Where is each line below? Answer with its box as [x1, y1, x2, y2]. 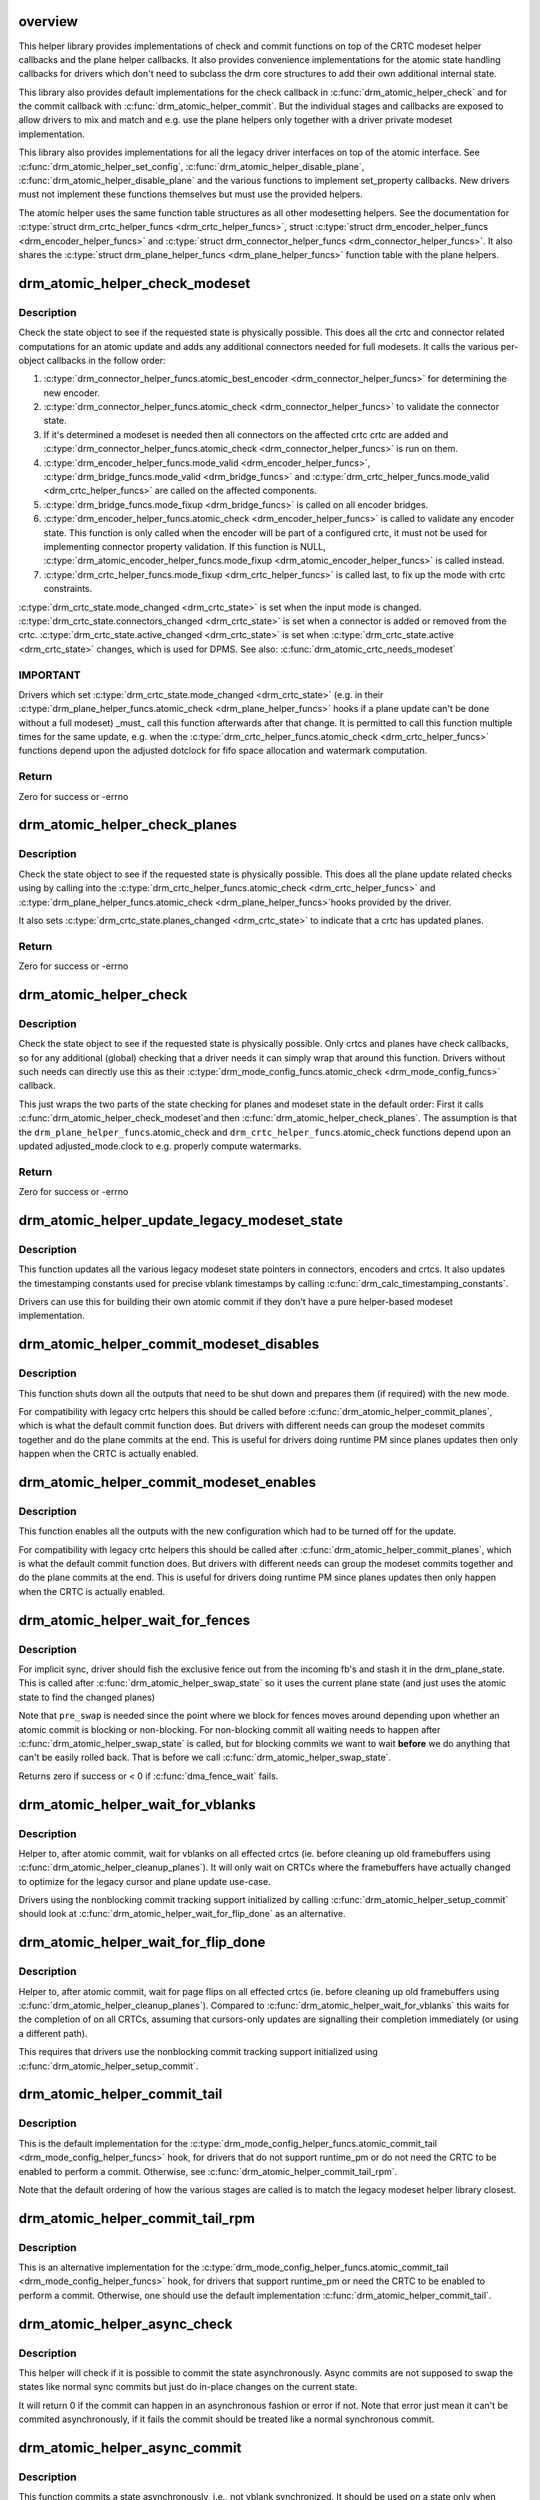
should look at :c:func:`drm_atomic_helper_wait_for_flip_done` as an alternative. [18, 1908, 346, 1920]
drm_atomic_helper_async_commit [18, 2439, 242, 2456]
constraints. [43, 583, 93, 595]
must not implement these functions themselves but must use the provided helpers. [18, 188, 364, 200]
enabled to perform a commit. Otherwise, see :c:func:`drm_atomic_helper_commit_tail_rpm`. [18, 2165, 398, 2177]
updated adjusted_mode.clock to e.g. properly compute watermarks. [18, 1140, 302, 1152]
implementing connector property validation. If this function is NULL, [43, 541, 327, 552]
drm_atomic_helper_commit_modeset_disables [18, 1336, 320, 1353]
